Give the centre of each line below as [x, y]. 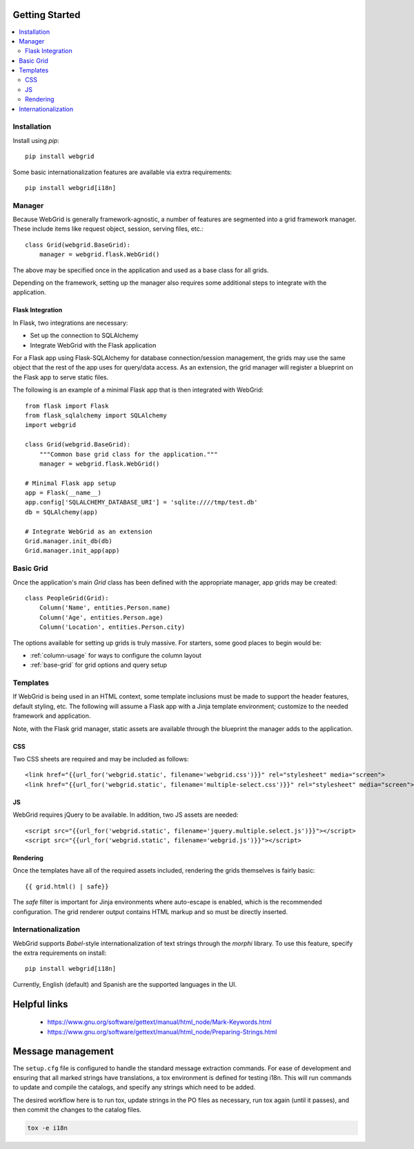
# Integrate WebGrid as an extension [89, 531]
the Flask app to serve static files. [61, 377]
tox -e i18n [48, 1128]
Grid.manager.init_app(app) [72, 551]
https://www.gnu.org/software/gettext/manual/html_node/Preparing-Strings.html [162, 1032]
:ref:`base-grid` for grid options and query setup [99, 665]
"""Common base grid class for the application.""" [128, 454]
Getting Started [47, 15]
